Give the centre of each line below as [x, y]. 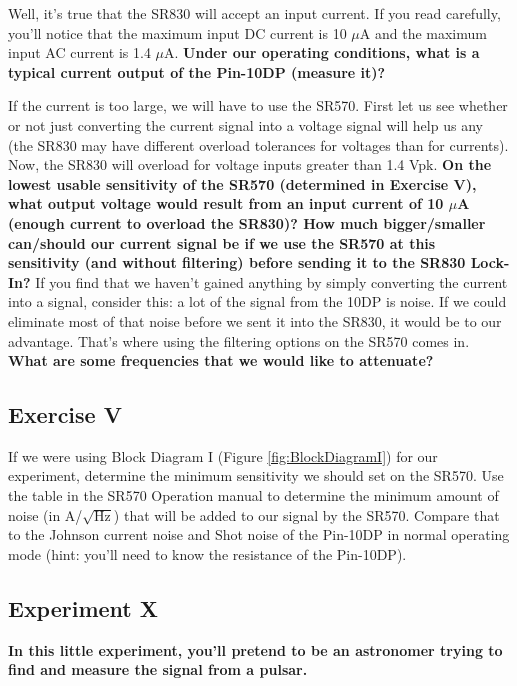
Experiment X [83, 607]
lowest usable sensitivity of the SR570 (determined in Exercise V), [242, 183]
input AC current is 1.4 [79, 52]
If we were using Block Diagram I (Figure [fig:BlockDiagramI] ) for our [223, 455]
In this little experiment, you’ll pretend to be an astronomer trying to [255, 649]
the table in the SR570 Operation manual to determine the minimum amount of [253, 495]
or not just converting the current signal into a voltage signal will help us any [245, 124]
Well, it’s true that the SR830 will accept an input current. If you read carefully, [254, 13]
